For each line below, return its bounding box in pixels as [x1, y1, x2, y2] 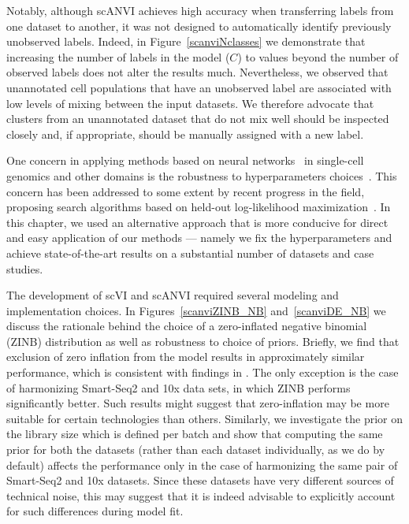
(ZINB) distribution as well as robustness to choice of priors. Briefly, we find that [6, 333, 400, 349]
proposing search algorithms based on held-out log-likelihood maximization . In [6, 199, 391, 215]
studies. [6, 260, 43, 277]
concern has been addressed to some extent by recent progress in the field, [6, 183, 365, 199]
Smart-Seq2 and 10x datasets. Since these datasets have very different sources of [6, 472, 394, 489]
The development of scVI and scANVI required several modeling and [6, 287, 339, 303]
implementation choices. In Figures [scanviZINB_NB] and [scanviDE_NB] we [6, 302, 386, 318]
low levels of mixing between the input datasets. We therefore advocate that [6, 95, 374, 111]
